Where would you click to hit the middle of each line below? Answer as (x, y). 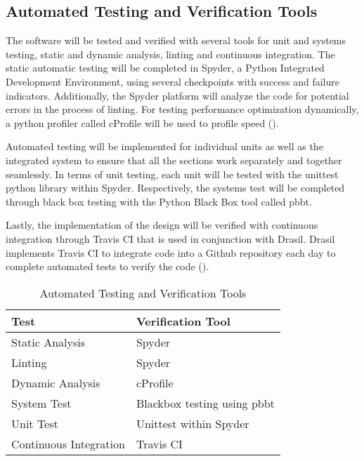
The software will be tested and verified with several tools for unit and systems (176, 40)
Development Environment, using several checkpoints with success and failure (173, 81)
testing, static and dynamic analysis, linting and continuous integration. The (170, 54)
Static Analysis (48, 342)
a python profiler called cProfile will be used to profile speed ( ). (142, 122)
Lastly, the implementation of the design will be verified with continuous (162, 225)
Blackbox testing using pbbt (205, 403)
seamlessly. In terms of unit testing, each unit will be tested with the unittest (172, 174)
